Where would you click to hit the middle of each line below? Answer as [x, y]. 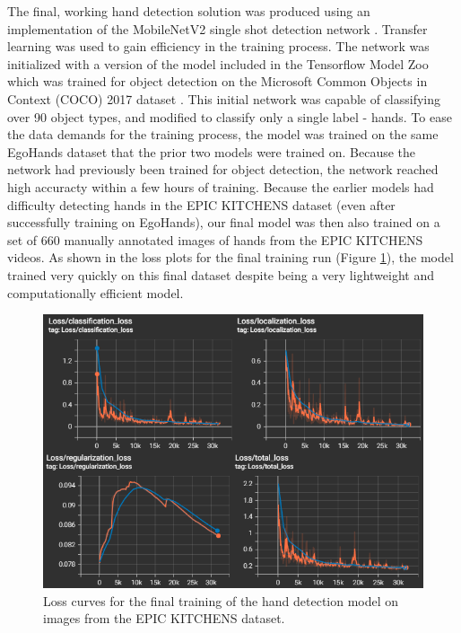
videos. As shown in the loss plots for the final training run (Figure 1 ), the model [230, 257]
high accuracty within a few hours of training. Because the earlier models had [221, 186]
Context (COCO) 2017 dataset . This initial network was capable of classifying [224, 98]
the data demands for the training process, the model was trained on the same [223, 134]
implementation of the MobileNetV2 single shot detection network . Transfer [217, 28]
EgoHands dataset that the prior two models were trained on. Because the [212, 151]
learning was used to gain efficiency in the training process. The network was [218, 46]
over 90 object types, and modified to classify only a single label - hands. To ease [230, 116]
